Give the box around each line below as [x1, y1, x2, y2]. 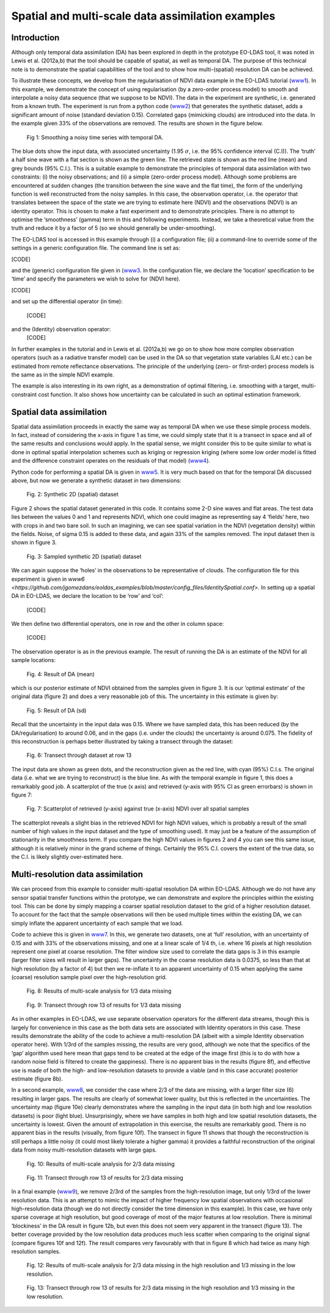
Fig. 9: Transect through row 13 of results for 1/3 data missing [26, 1001, 182, 1009]
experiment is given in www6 [11, 575, 85, 583]
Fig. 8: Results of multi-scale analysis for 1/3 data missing [26, 987, 172, 995]
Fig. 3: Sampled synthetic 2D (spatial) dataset [26, 553, 142, 560]
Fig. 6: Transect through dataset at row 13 [26, 752, 132, 759]
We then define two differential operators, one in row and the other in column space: [11, 620, 224, 628]
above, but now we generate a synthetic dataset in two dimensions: [11, 477, 182, 484]
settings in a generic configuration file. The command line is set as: [11, 245, 180, 252]
